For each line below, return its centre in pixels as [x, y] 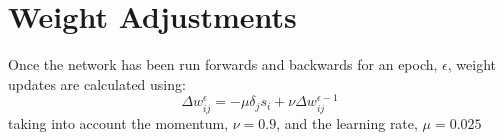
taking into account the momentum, [118, 122]
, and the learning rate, [347, 122]
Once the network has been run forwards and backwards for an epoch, [223, 64]
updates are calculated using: [97, 83]
